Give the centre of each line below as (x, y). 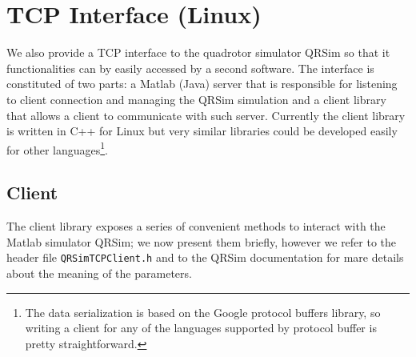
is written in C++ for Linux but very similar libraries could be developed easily (202, 131)
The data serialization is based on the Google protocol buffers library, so (203, 312)
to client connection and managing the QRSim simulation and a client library (196, 99)
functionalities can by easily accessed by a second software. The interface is (190, 68)
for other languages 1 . (57, 148)
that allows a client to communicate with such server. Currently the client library (206, 115)
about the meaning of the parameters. (99, 273)
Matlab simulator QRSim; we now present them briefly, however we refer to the (202, 241)
